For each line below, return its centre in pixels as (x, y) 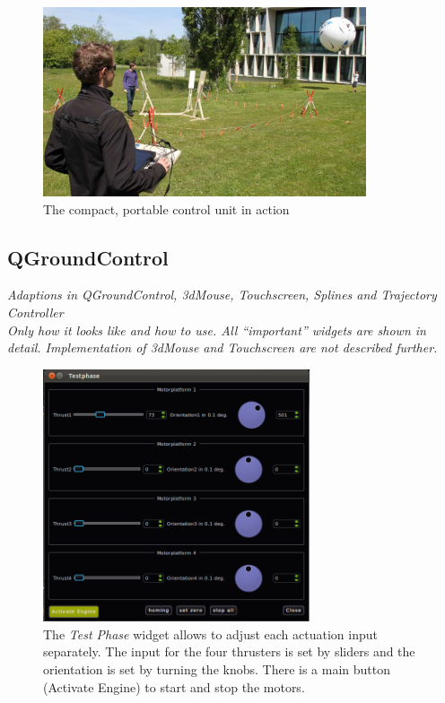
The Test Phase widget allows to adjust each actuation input (210, 634)
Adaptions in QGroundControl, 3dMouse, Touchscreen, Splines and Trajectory (222, 295)
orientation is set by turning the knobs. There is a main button (217, 669)
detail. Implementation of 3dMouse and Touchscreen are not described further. (222, 347)
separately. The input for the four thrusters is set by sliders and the (229, 651)
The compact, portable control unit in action (166, 208)
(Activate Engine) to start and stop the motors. (174, 686)
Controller (35, 312)
